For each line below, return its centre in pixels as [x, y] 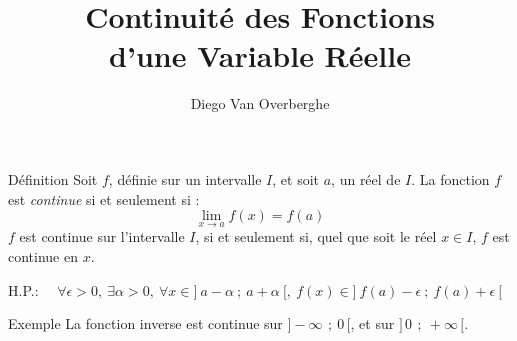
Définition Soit [53, 178]
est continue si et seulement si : [104, 198]
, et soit [296, 178]
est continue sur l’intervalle [102, 236]
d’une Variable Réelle [260, 55]
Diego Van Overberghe [260, 103]
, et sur [372, 323]
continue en [43, 255]
